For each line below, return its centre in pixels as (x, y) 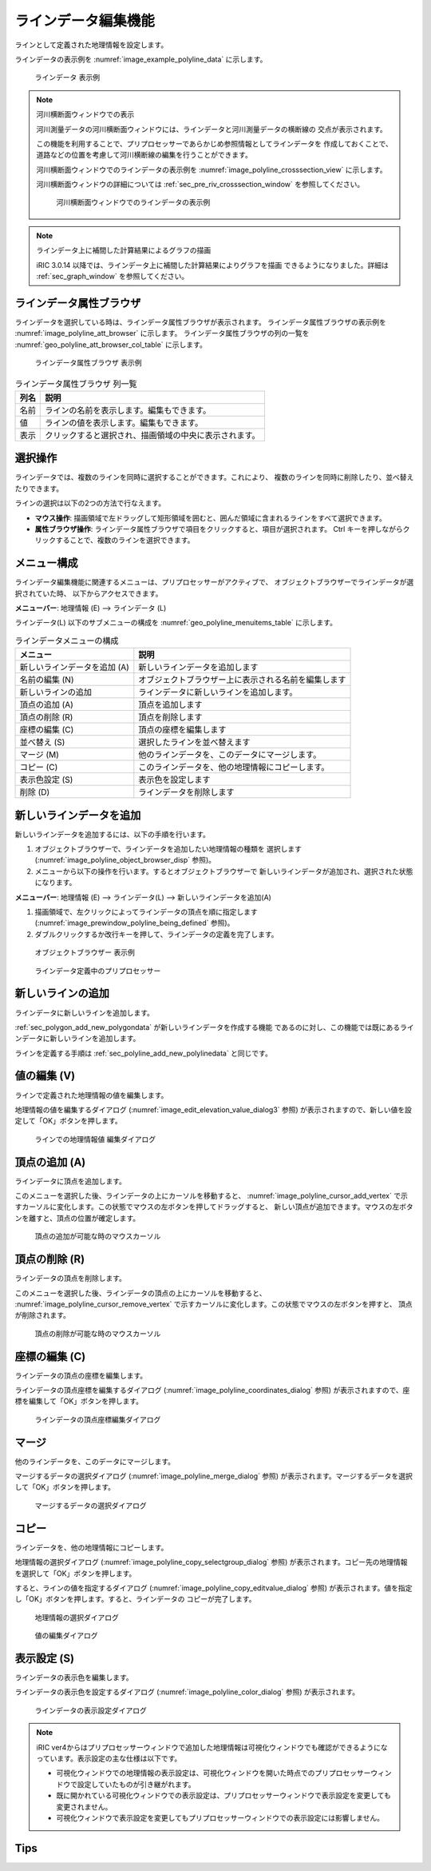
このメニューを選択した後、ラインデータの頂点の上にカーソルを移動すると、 (140, 1293)
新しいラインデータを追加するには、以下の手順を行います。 (113, 834)
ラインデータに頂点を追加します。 (71, 1181)
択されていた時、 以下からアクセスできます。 (89, 593)
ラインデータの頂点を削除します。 (71, 1279)
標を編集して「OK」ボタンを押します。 (79, 1401)
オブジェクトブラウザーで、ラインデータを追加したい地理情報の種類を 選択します (168, 849)
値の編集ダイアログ (66, 1636)
